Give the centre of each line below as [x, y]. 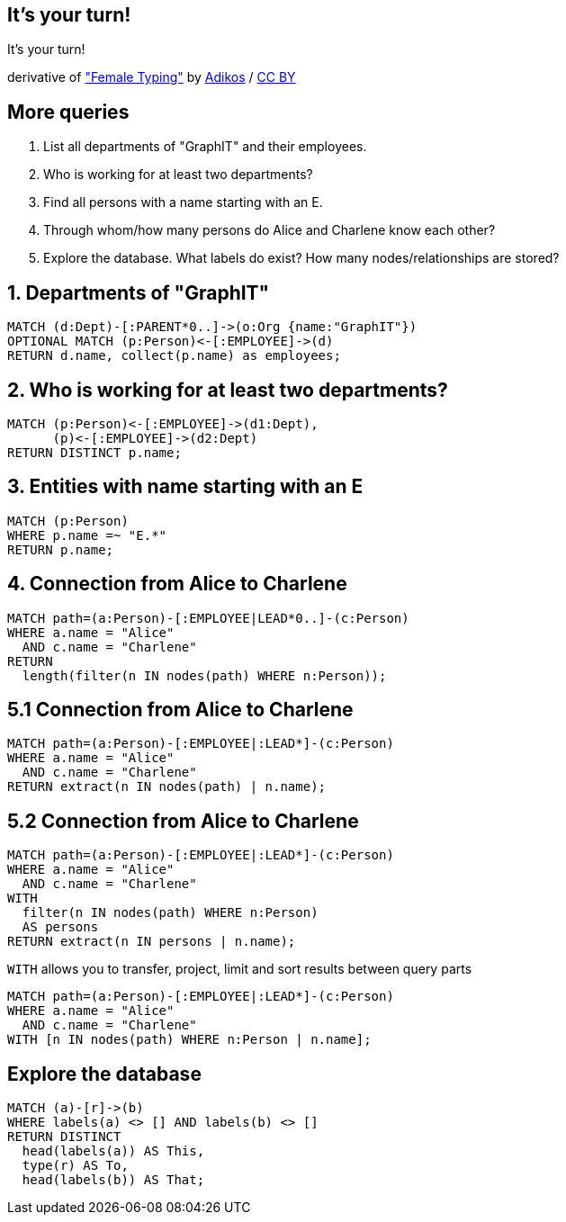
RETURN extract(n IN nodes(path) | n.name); [167, 787]
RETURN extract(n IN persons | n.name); [152, 942]
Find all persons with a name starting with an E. [183, 202]
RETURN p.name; [61, 549]
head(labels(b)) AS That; [113, 1180]
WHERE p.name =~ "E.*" [87, 535]
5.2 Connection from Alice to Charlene [183, 821]
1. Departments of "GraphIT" [139, 292]
